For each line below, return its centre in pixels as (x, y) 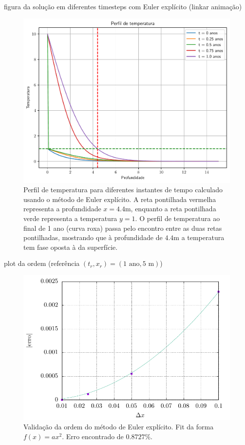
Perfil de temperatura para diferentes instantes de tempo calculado (123, 190)
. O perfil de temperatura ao (178, 218)
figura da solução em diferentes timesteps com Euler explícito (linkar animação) (123, 6)
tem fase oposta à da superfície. (71, 247)
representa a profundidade (62, 209)
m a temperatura (199, 237)
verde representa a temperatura (70, 218)
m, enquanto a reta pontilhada (170, 209)
